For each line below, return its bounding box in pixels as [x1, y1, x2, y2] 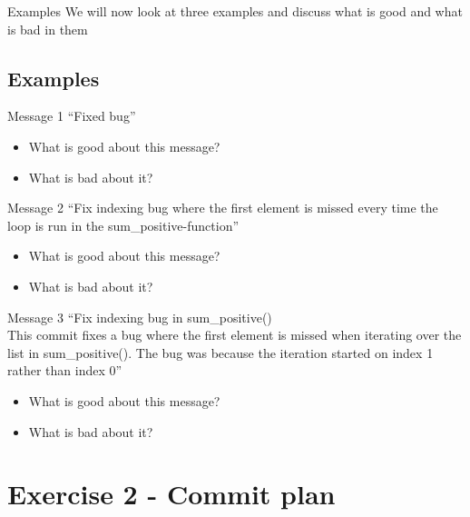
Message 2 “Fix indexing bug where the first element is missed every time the [7, 198, 438, 217]
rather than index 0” [7, 361, 122, 380]
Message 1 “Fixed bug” [7, 106, 136, 125]
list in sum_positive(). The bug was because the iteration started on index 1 [7, 343, 434, 362]
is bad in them [7, 19, 88, 38]
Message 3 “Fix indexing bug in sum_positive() [7, 307, 272, 326]
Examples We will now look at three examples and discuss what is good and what [7, 2, 463, 20]
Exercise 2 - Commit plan [7, 475, 336, 512]
